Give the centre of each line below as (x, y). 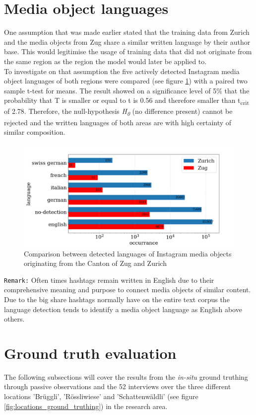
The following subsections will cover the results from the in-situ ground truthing (126, 376)
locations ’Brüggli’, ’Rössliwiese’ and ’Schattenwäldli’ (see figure (101, 396)
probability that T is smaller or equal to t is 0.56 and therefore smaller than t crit (127, 101)
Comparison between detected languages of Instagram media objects (128, 253)
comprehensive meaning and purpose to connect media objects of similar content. (128, 290)
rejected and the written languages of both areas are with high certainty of (118, 122)
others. (14, 319)
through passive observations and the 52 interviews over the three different (118, 386)
